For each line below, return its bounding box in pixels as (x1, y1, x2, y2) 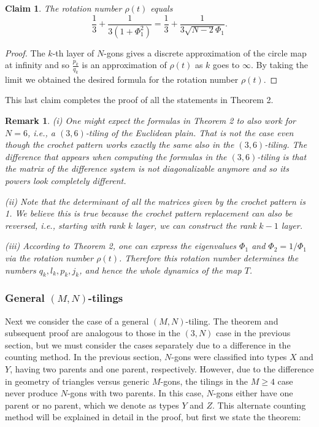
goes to (213, 58, 240, 71)
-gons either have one (213, 387, 293, 399)
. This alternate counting (212, 398, 306, 411)
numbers (5, 263, 36, 276)
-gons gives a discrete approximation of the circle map (104, 46, 307, 59)
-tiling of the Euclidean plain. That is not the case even (85, 126, 294, 139)
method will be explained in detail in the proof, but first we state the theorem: (5, 410, 301, 423)
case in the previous (216, 326, 291, 339)
